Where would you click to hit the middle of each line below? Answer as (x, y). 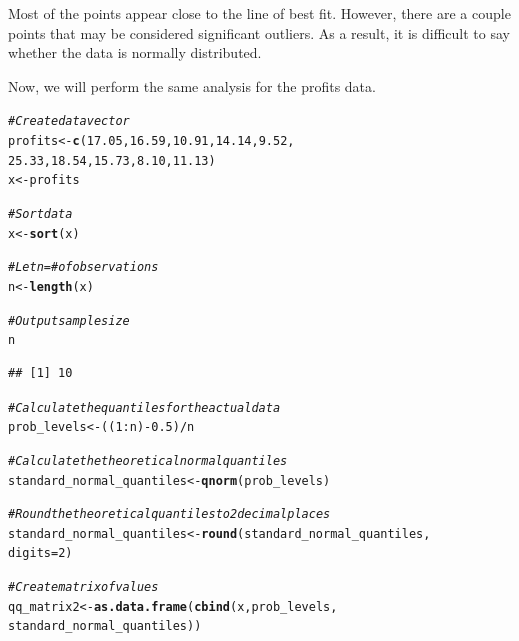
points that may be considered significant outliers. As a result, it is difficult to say (259, 32)
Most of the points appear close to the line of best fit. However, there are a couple (259, 13)
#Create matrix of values (83, 587)
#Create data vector (69, 121)
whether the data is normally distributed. (135, 52)
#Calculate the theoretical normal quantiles (148, 460)
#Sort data (40, 214)
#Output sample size (69, 320)
